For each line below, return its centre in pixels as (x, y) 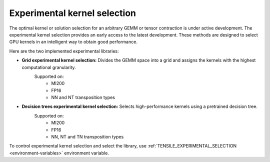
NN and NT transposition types (83, 97)
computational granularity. (49, 67)
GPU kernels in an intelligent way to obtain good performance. (73, 42)
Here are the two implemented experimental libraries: (64, 51)
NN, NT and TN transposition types (87, 137)
